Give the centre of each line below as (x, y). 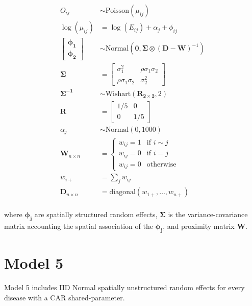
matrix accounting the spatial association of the (79, 226)
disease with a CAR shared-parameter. (65, 297)
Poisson (117, 11)
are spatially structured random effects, (96, 214)
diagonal (122, 192)
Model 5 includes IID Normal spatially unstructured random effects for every (124, 287)
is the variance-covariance (208, 214)
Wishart (118, 94)
